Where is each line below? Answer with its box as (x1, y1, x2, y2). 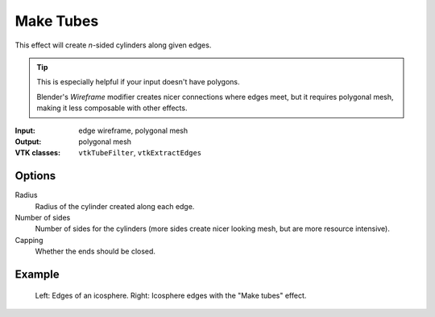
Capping (14, 235, 43, 245)
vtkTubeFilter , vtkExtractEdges (78, 148, 201, 158)
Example (14, 267, 60, 281)
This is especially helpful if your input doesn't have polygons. (36, 77, 240, 87)
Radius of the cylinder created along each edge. (35, 201, 195, 211)
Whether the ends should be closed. (35, 246, 156, 257)
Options (14, 169, 56, 183)
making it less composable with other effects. (36, 103, 188, 113)
